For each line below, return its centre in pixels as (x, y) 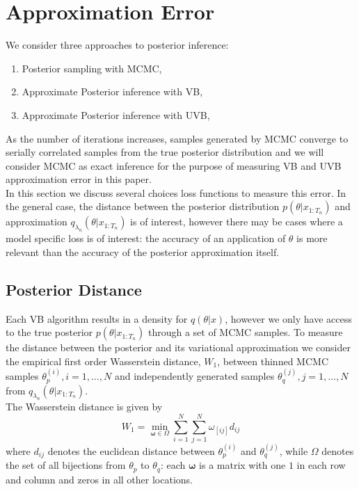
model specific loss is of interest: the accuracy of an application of (146, 238)
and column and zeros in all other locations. (99, 479)
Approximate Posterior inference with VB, (112, 91)
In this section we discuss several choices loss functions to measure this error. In (176, 192)
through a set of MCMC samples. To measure (245, 332)
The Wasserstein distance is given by (84, 407)
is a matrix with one (242, 465)
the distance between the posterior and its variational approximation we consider (178, 347)
